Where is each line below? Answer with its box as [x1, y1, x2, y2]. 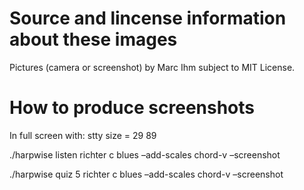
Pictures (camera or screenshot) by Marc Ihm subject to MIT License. [9, 61, 296, 73]
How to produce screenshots [9, 97, 256, 119]
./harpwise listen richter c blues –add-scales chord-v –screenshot [9, 148, 281, 161]
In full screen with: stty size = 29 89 [9, 129, 157, 141]
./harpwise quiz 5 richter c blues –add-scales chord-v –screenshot [9, 168, 284, 180]
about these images [9, 28, 178, 51]
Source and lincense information [9, 7, 287, 30]
